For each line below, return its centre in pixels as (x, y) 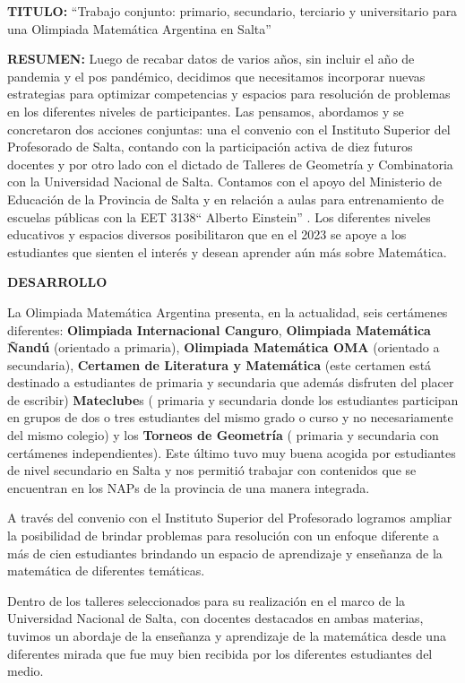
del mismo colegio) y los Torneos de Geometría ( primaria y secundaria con (223, 435)
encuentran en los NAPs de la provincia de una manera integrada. (189, 487)
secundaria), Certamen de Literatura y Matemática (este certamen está (220, 364)
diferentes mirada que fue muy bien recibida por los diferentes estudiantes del (220, 653)
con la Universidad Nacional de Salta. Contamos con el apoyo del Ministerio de (224, 182)
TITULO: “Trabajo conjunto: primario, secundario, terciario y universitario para (232, 11)
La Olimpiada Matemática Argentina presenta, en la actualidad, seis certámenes (228, 311)
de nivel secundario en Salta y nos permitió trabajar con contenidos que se (212, 470)
